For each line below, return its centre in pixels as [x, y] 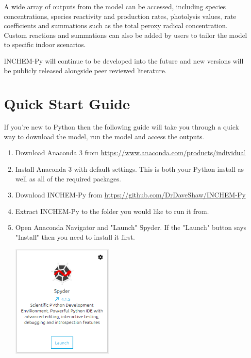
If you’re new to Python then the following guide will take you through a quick [122, 127]
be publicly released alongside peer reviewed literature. [85, 70]
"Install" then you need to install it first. [75, 237]
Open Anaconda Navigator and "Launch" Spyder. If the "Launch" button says [131, 227]
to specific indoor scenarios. [45, 44]
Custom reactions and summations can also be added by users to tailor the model [125, 35]
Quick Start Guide [67, 104]
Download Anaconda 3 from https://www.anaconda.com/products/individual [131, 153]
